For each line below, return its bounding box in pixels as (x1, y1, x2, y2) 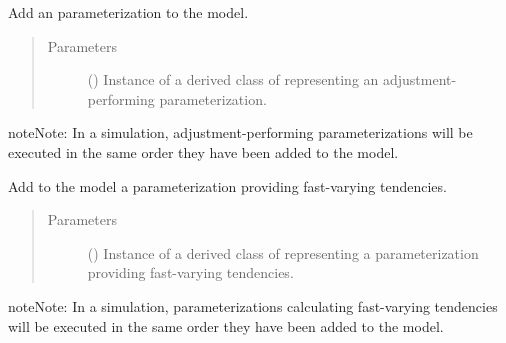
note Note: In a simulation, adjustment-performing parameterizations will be (8, 122, 473, 143)
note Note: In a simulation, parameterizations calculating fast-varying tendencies (8, 295, 498, 316)
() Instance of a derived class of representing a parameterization (87, 242, 479, 263)
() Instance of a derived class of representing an (87, 69, 379, 90)
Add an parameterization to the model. (8, 2, 249, 22)
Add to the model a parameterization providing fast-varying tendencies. (8, 175, 447, 196)
